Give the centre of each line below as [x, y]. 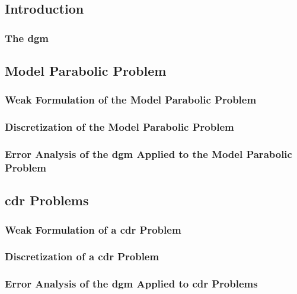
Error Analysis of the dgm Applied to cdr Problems [131, 284]
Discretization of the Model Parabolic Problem [119, 127]
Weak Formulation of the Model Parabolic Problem [131, 100]
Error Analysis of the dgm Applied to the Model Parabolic [148, 154]
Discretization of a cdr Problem [82, 256]
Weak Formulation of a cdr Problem [93, 229]
